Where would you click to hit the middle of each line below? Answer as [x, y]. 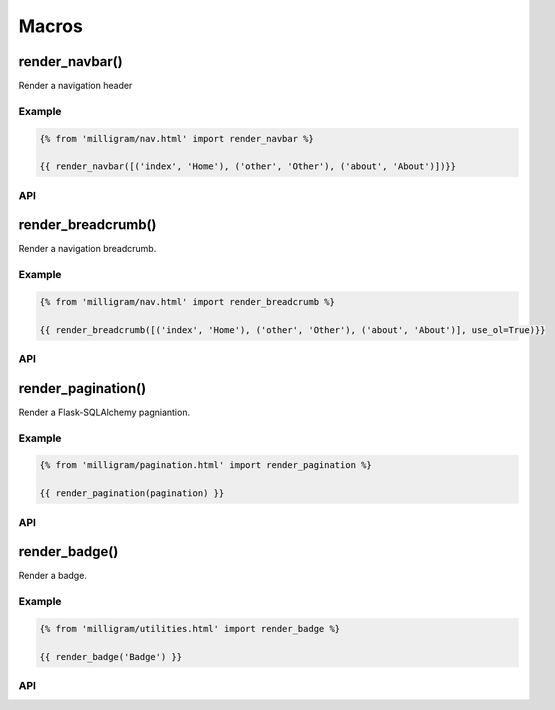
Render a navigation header [75, 86]
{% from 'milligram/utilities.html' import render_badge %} [190, 628]
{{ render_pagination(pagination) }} [132, 493]
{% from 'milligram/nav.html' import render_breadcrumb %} [187, 301]
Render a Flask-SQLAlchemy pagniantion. [104, 412]
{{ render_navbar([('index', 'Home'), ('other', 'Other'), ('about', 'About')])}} [248, 166]
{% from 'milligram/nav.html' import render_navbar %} [176, 138]
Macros [51, 26]
